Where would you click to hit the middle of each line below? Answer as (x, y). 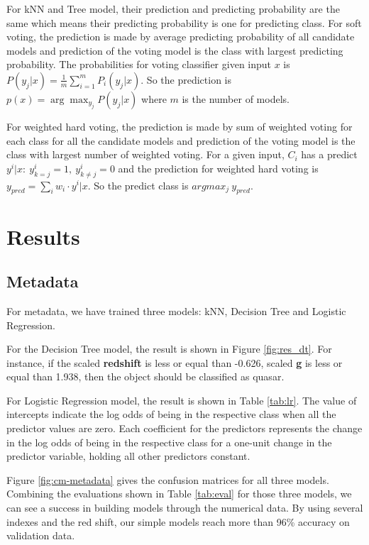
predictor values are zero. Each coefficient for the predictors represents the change (184, 428)
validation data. (41, 535)
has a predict (329, 154)
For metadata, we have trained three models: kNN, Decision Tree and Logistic (176, 310)
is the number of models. (236, 98)
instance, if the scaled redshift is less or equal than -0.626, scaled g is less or (175, 362)
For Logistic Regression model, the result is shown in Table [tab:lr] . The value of (182, 400)
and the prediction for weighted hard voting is (218, 168)
